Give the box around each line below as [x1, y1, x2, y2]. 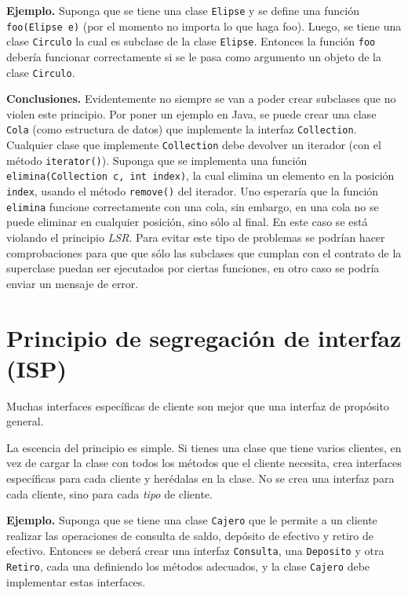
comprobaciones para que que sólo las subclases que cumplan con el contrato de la [6, 244, 402, 261]
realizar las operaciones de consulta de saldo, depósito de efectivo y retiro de [6, 527, 373, 543]
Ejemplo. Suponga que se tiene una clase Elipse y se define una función [6, 2, 359, 18]
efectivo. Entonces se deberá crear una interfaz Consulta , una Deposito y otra [6, 542, 384, 559]
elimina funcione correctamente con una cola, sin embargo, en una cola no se [6, 198, 379, 214]
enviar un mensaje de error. [6, 275, 139, 291]
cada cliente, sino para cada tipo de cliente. [6, 485, 213, 502]
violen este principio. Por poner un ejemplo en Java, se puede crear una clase [6, 105, 377, 122]
